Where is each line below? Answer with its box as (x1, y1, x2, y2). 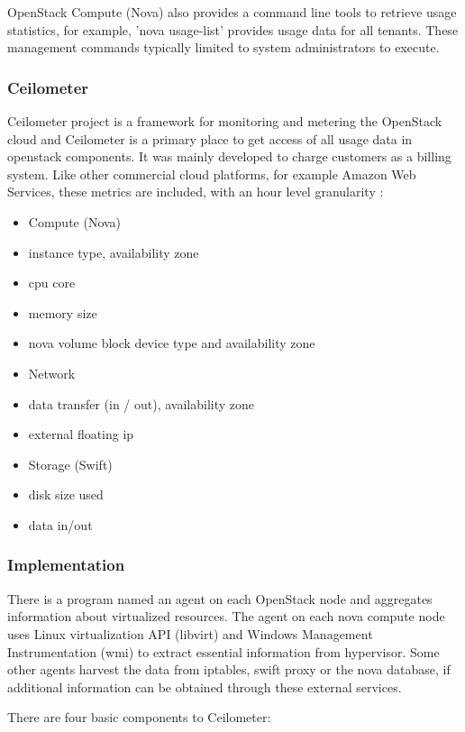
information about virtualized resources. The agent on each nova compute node (7, 607, 445, 626)
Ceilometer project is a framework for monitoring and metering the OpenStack (7, 112, 442, 130)
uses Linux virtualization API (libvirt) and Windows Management (7, 624, 373, 643)
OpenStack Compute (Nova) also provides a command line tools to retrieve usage (7, 3, 457, 21)
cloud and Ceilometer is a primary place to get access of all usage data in (7, 129, 413, 148)
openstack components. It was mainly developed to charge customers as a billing (7, 147, 451, 166)
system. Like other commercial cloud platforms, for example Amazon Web (7, 164, 416, 183)
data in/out (28, 515, 93, 534)
